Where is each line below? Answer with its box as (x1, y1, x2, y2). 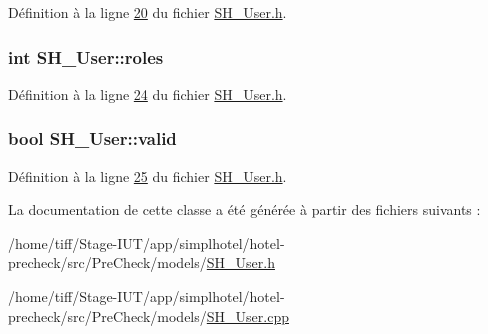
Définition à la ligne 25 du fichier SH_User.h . (8, 165, 287, 186)
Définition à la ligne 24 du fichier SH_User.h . (8, 83, 287, 104)
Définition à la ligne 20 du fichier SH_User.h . (8, 2, 287, 22)
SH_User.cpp (206, 305, 289, 326)
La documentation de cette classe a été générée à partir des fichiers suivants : (8, 199, 481, 220)
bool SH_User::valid (8, 126, 177, 151)
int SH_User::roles (8, 44, 164, 69)
